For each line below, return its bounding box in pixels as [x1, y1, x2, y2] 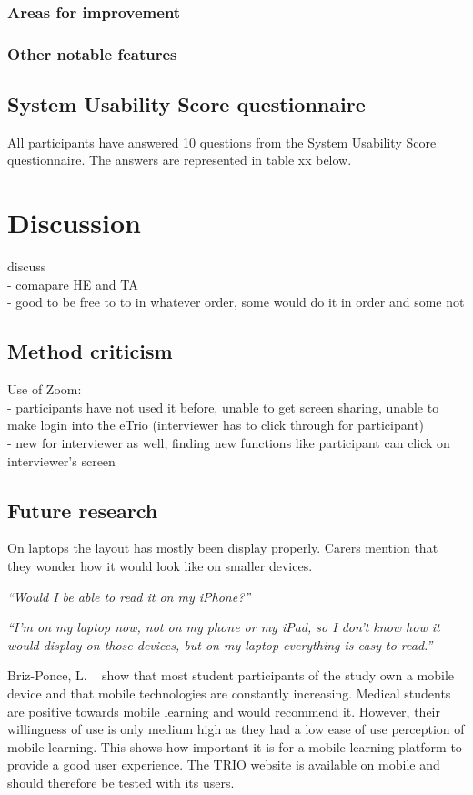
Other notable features [7, 42, 177, 65]
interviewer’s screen [7, 451, 116, 470]
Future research [7, 495, 158, 524]
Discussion [7, 204, 141, 241]
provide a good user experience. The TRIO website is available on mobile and [7, 755, 440, 774]
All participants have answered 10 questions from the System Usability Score [7, 132, 437, 151]
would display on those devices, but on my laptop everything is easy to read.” [7, 635, 433, 654]
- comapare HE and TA [7, 274, 138, 293]
